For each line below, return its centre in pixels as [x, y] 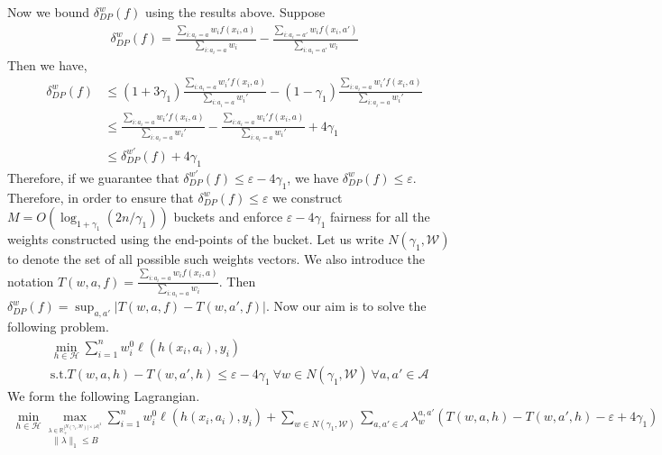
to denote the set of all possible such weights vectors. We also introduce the [216, 259]
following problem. [58, 327]
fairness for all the [380, 217]
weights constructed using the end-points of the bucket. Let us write [196, 239]
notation [31, 281]
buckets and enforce [228, 217]
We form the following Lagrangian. [104, 396]
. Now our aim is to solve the [346, 306]
